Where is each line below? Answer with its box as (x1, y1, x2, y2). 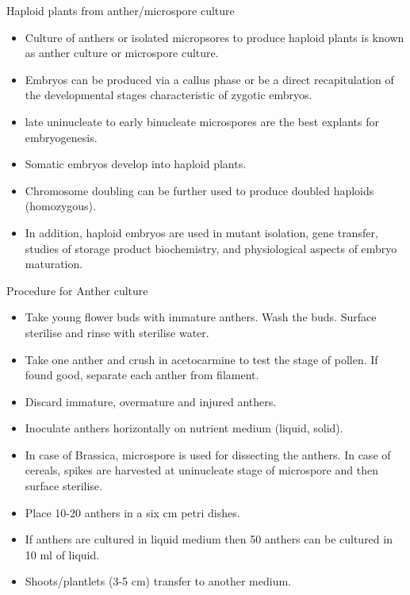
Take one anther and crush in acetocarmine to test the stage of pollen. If (25, 351, 378, 367)
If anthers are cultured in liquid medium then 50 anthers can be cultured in (25, 531, 393, 547)
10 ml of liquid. (25, 546, 100, 562)
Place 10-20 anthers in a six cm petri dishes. (25, 504, 240, 520)
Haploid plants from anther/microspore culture (6, 2, 235, 18)
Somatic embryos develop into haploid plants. (25, 155, 247, 172)
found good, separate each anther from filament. (25, 367, 259, 383)
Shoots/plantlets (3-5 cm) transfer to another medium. (25, 573, 291, 589)
